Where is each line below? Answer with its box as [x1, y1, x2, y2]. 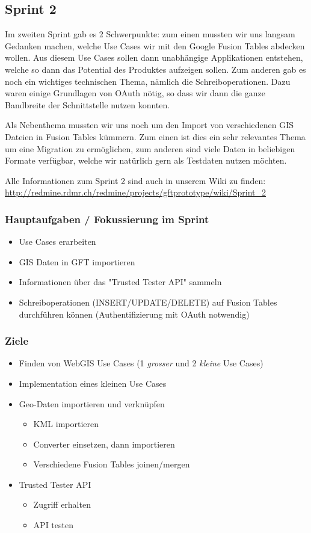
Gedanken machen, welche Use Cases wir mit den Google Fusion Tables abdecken [5, 39, 305, 52]
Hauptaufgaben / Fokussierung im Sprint [5, 211, 209, 226]
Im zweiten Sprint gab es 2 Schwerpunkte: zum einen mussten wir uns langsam [5, 28, 295, 40]
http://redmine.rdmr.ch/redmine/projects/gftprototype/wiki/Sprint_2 [5, 186, 266, 199]
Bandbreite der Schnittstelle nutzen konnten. [5, 98, 170, 111]
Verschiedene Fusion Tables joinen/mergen [33, 458, 190, 470]
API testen [33, 519, 73, 531]
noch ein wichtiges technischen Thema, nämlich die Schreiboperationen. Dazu [5, 75, 291, 87]
